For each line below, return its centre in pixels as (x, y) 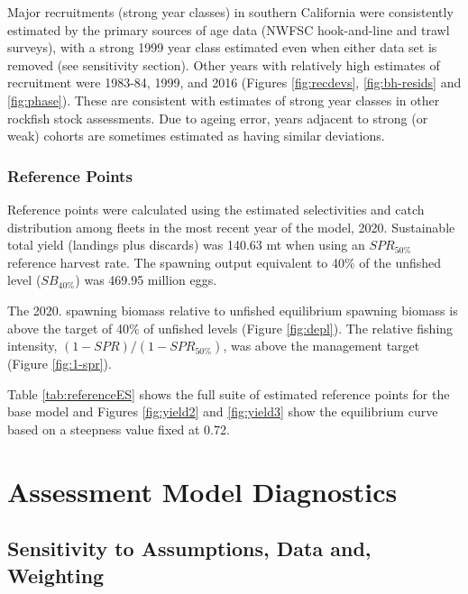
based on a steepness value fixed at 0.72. (119, 429)
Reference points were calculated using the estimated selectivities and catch (216, 209)
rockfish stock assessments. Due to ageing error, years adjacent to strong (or (218, 118)
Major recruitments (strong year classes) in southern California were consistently (230, 12)
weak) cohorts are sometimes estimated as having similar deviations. (196, 136)
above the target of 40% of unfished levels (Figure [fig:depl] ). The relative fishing (230, 328)
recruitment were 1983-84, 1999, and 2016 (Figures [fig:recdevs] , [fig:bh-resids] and (234, 82)
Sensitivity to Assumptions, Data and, (189, 548)
